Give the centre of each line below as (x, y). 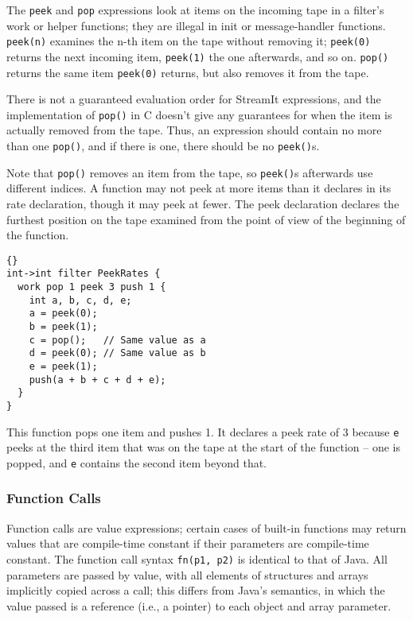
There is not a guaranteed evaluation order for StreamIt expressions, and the (194, 99)
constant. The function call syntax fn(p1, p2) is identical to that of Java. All (197, 558)
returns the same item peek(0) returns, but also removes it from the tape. (188, 72)
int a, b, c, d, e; (80, 300)
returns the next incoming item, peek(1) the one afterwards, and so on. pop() (198, 56)
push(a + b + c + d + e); (97, 380)
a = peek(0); (63, 314)
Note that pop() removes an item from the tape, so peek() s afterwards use (190, 172)
